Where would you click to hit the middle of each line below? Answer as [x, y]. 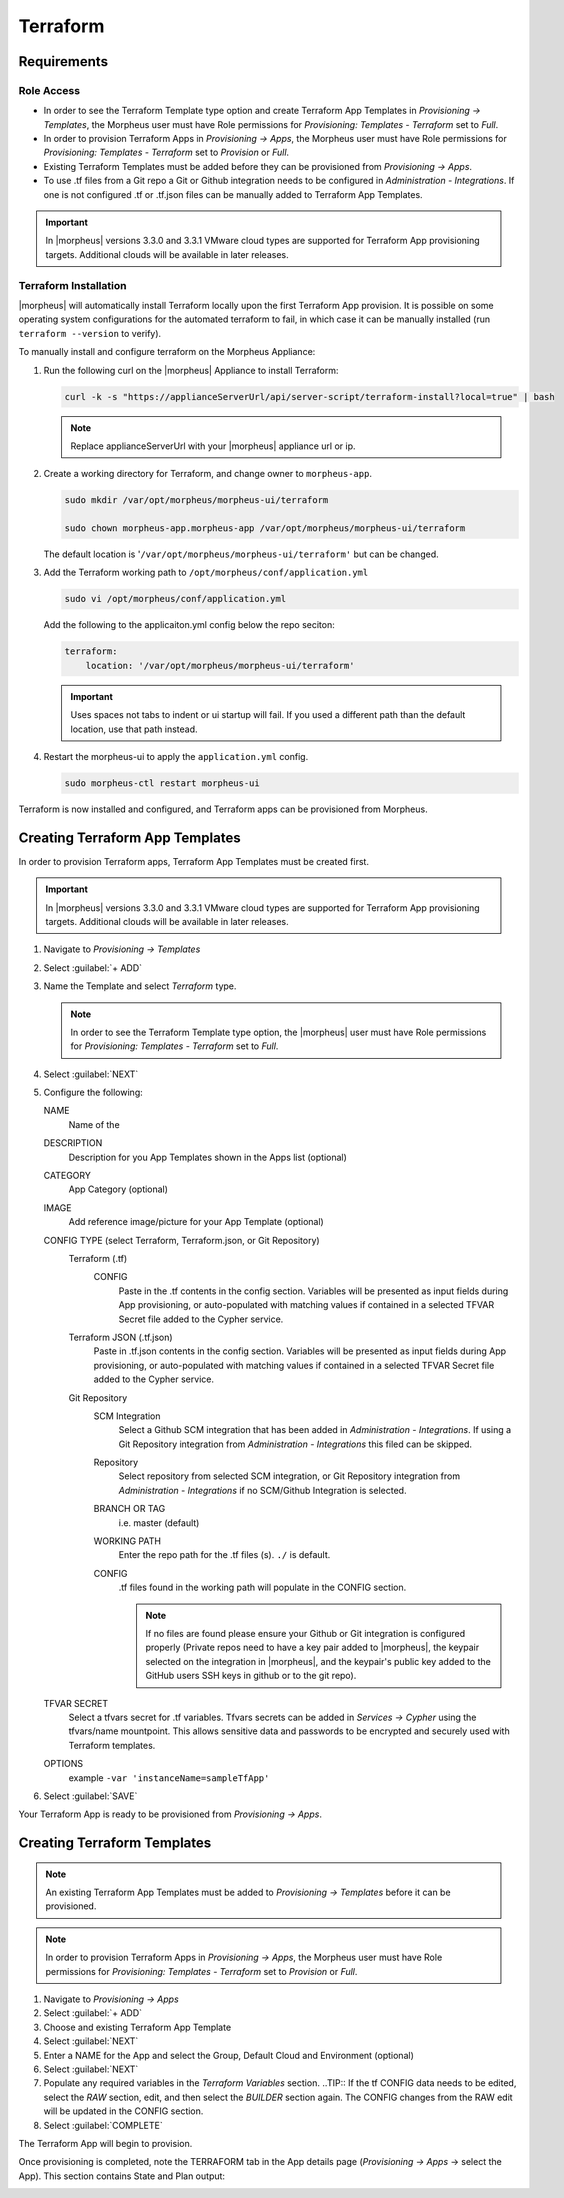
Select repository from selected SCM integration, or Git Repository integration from [289, 1476]
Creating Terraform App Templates [129, 837]
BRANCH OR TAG [129, 1509]
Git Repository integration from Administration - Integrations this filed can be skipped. [295, 1444]
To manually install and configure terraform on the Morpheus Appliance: [167, 352]
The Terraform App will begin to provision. [105, 2143]
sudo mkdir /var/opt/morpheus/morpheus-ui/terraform [196, 500]
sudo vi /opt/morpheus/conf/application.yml [175, 599]
